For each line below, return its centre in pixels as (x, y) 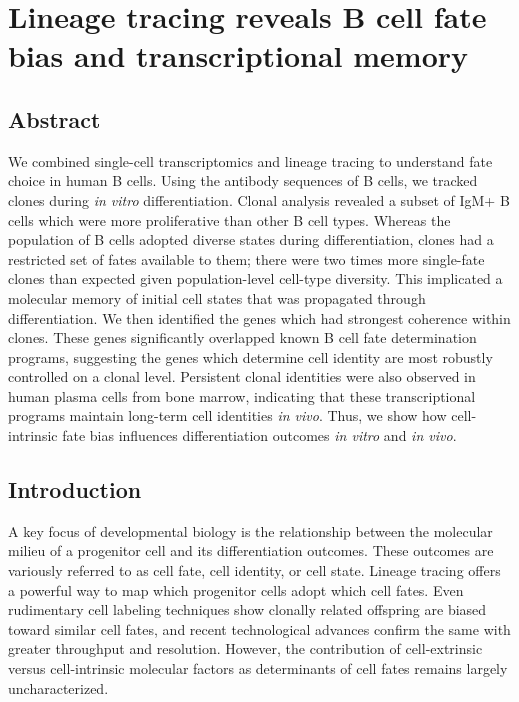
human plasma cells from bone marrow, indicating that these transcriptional (242, 395)
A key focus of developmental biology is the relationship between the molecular (250, 530)
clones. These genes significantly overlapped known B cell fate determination (242, 337)
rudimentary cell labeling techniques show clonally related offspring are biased (247, 609)
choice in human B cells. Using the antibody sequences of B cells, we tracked (243, 180)
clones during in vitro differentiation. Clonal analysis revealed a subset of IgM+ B (259, 199)
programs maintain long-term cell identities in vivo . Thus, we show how (227, 415)
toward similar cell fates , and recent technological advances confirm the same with (259, 628)
